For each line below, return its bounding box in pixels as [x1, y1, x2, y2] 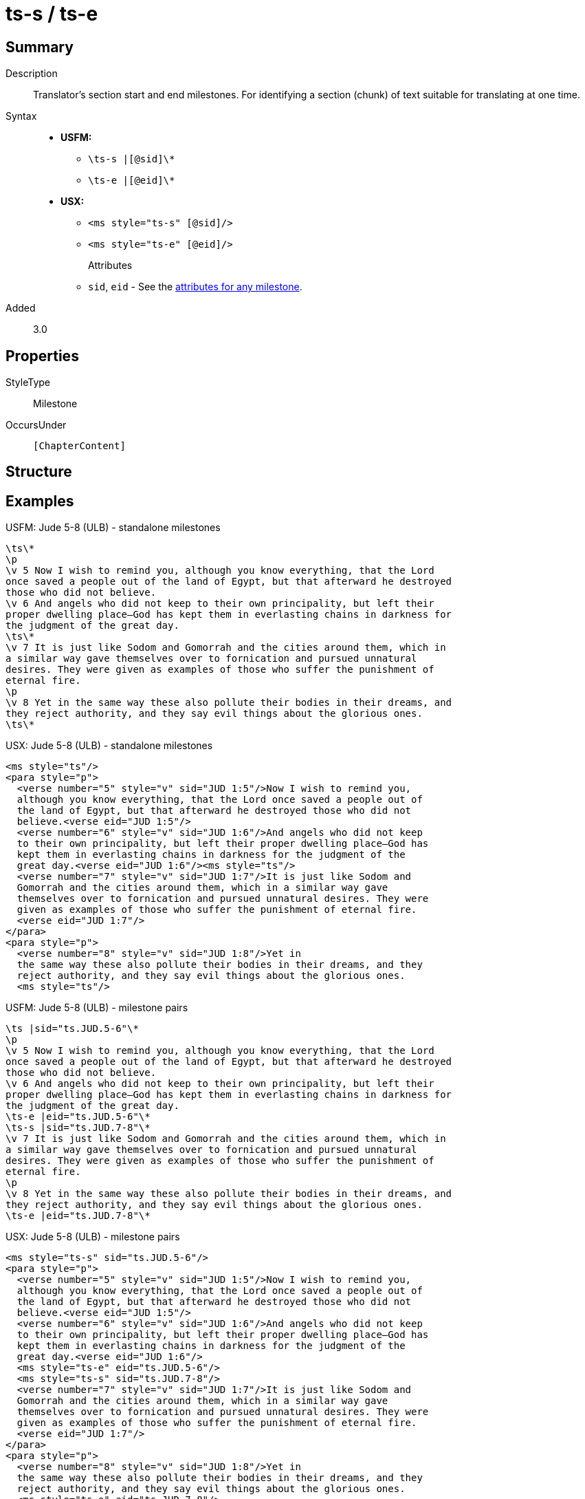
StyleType [5, 376, 50, 389]
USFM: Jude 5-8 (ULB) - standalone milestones [5, 521, 221, 534]
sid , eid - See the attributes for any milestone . [88, 281, 302, 293]
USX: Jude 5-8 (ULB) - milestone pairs [5, 1231, 180, 1243]
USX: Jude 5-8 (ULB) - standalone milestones [5, 740, 213, 752]
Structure [5, 463, 72, 481]
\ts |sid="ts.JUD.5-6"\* [5, 1023, 139, 1035]
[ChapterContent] [33, 440, 126, 452]
